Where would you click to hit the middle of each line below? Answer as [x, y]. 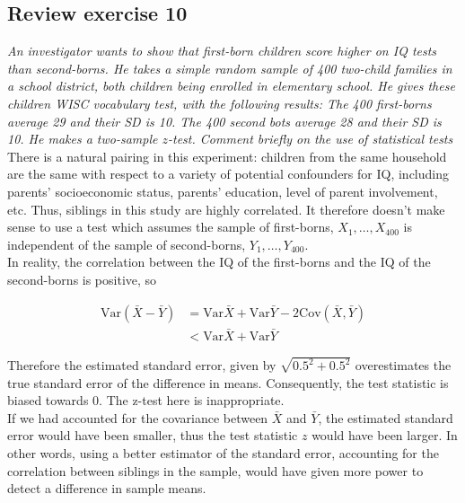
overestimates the [403, 365]
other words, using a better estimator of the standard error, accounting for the [223, 453]
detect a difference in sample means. [107, 488]
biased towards [48, 400]
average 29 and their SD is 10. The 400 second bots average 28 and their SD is [224, 121]
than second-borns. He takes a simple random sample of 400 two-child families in [230, 68]
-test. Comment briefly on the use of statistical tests [311, 139]
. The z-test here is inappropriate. [192, 400]
